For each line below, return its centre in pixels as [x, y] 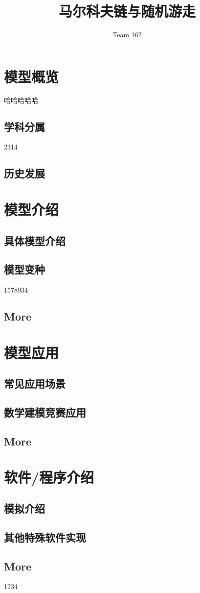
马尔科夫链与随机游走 [127, 11]
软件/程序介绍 [49, 477]
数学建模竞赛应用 [45, 412]
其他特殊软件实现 [45, 537]
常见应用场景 [35, 383]
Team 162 [127, 35]
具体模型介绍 [35, 240]
